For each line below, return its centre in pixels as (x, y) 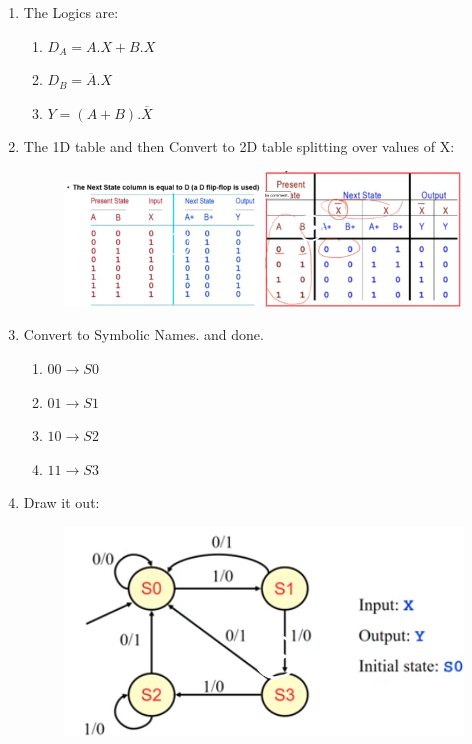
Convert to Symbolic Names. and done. (143, 334)
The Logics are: (71, 12)
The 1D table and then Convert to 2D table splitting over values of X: (239, 146)
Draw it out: (61, 502)
